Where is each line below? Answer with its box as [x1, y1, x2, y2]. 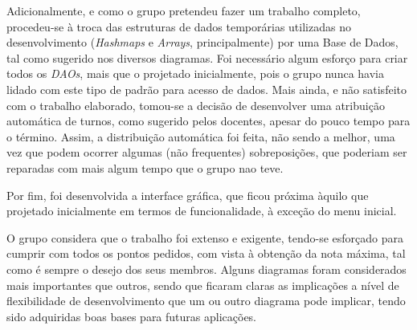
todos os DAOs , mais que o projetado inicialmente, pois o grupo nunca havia [6, 65, 384, 82]
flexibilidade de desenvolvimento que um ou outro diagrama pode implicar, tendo [6, 292, 406, 309]
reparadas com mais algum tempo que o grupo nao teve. [6, 159, 284, 176]
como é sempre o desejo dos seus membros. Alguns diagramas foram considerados [6, 260, 407, 277]
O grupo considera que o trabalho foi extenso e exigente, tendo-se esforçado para [6, 229, 403, 246]
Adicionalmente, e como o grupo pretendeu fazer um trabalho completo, [6, 2, 361, 18]
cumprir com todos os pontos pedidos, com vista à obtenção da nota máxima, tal [6, 245, 406, 262]
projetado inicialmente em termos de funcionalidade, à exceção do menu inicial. [6, 202, 397, 219]
